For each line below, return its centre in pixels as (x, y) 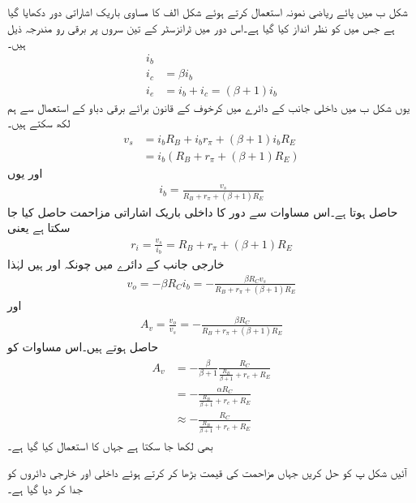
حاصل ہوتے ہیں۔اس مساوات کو (83, 346)
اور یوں (25, 173)
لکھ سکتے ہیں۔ (39, 123)
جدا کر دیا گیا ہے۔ (45, 488)
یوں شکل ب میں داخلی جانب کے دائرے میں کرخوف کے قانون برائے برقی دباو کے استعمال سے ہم (209, 107)
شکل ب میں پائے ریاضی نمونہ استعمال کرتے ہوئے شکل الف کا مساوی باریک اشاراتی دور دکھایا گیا (208, 11)
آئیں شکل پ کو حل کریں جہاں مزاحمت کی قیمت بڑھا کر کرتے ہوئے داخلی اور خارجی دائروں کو (207, 473)
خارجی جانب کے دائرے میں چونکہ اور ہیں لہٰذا (116, 264)
